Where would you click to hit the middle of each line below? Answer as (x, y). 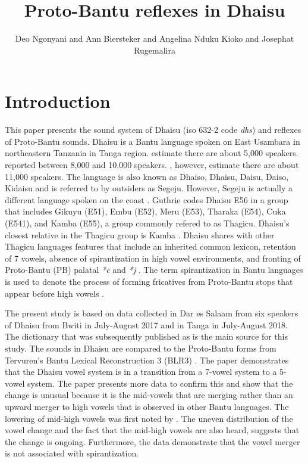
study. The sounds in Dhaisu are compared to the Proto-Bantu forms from (141, 348)
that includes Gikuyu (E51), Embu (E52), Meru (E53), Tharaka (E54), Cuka (145, 211)
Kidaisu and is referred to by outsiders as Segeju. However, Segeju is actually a (149, 188)
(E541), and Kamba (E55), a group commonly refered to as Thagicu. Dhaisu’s (147, 223)
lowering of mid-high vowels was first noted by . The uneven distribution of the (149, 418)
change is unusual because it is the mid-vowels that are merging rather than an (149, 395)
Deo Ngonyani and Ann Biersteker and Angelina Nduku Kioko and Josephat (155, 38)
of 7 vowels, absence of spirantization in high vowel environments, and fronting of (153, 258)
